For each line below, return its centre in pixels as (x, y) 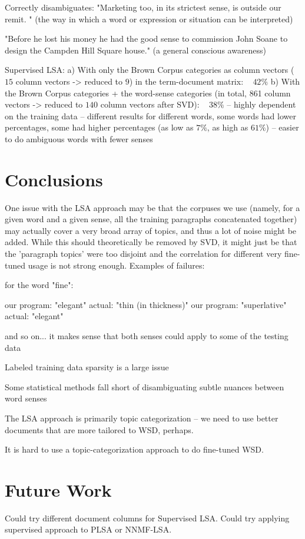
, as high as (228, 127)
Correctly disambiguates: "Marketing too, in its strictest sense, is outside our (143, 7)
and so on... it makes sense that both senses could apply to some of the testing (147, 336)
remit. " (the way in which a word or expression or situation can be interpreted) (149, 19)
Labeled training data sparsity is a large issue (87, 367)
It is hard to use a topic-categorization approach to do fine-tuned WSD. (134, 449)
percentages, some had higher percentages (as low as (99, 127)
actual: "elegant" (34, 316)
